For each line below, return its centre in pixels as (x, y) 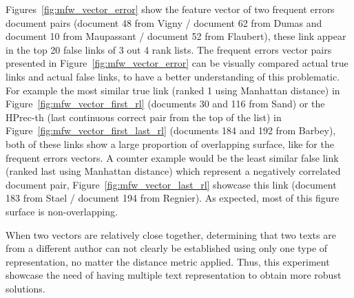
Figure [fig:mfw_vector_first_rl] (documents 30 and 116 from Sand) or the (165, 104)
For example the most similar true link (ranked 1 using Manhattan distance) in (173, 90)
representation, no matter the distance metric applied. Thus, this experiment (168, 261)
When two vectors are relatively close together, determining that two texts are (171, 234)
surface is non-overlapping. (62, 211)
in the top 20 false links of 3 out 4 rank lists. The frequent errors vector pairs (169, 49)
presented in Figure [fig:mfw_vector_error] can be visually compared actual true (177, 63)
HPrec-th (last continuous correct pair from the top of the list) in (144, 117)
